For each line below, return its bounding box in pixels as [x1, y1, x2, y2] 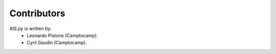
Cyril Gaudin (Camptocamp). [27, 40, 87, 46]
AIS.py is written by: [9, 25, 52, 32]
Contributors [9, 8, 66, 19]
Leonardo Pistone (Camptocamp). [27, 32, 98, 38]
